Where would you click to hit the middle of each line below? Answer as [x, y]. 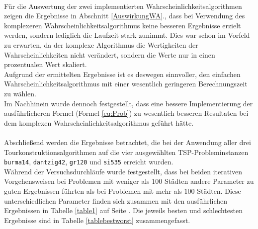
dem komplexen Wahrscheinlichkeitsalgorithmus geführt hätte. [99, 122]
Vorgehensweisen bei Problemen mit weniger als [77, 181]
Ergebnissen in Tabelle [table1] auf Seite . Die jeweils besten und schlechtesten [123, 210]
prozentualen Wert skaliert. [45, 64]
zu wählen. [20, 93]
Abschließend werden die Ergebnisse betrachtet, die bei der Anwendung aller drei [128, 142]
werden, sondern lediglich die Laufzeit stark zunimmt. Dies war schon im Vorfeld [127, 35]
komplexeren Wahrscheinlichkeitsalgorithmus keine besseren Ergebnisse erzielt [123, 25]
